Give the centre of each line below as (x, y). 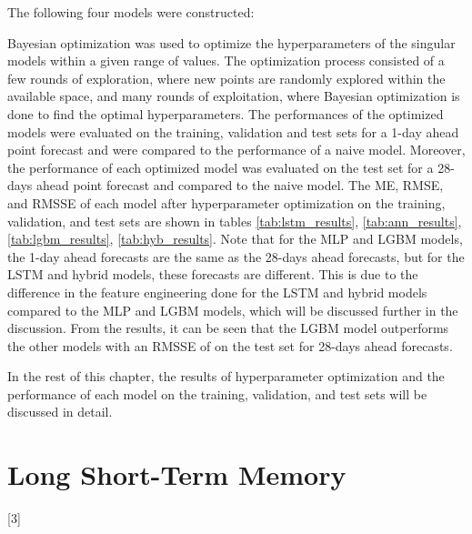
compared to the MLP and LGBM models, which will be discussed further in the (233, 310)
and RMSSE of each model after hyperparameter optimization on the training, (226, 202)
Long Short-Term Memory (177, 474)
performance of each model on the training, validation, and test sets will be (217, 393)
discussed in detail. (60, 412)
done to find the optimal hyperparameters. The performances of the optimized (226, 113)
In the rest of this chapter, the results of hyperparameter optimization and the (226, 376)
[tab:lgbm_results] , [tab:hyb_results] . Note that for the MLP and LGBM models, (235, 239)
